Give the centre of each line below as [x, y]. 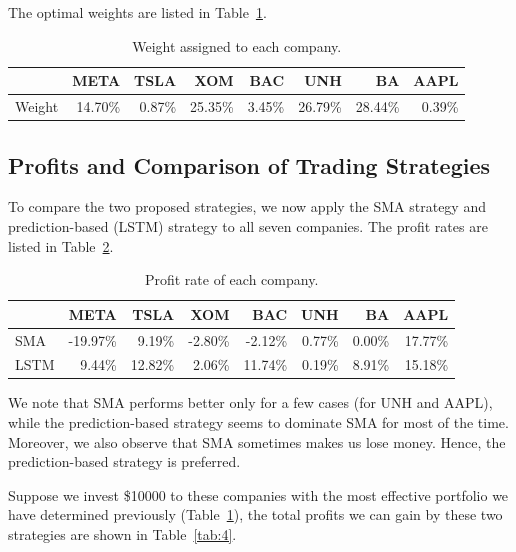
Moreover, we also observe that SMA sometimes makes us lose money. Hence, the [257, 441]
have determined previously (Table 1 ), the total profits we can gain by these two [255, 514]
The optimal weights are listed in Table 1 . [137, 12]
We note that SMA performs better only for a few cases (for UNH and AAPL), [250, 402]
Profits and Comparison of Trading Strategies [249, 164]
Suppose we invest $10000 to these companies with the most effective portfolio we [258, 494]
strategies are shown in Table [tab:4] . [122, 534]
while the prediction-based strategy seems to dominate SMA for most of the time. [258, 422]
